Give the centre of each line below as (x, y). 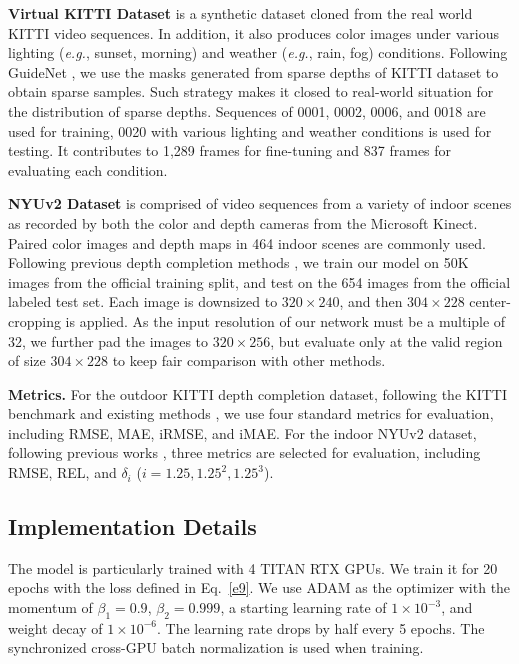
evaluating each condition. (88, 169)
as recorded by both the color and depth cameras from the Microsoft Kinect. (243, 222)
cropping (34, 320)
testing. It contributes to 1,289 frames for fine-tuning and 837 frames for (230, 150)
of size (27, 360)
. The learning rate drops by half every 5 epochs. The (321, 627)
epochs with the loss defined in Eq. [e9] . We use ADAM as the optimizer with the (259, 587)
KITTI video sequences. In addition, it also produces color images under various (253, 32)
